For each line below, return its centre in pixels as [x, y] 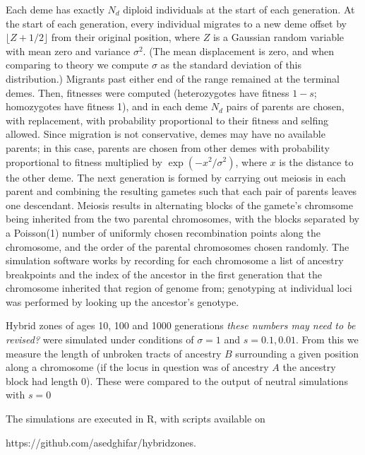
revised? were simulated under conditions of [100, 339]
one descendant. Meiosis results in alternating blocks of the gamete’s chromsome [179, 205]
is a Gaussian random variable [279, 37]
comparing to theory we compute [77, 65]
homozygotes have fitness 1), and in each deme [107, 106]
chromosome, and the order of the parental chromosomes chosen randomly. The [178, 246]
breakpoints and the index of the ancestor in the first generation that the [164, 274]
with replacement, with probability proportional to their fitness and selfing [167, 120]
